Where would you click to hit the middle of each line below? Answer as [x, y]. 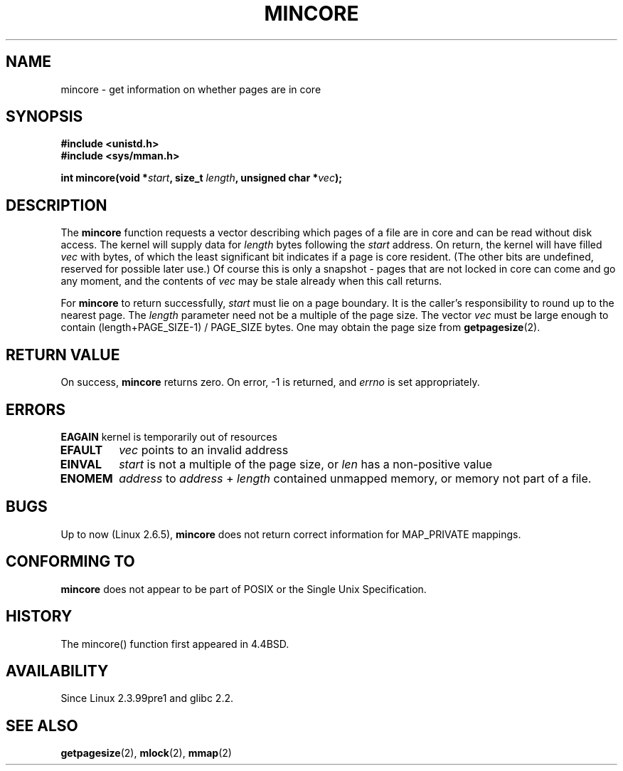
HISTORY [39, 617]
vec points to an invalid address [204, 450]
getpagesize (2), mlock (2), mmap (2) [146, 753]
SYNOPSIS [44, 117]
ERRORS [36, 409]
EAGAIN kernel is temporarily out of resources [169, 436]
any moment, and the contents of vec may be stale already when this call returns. [251, 281]
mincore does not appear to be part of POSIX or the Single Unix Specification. [244, 589]
